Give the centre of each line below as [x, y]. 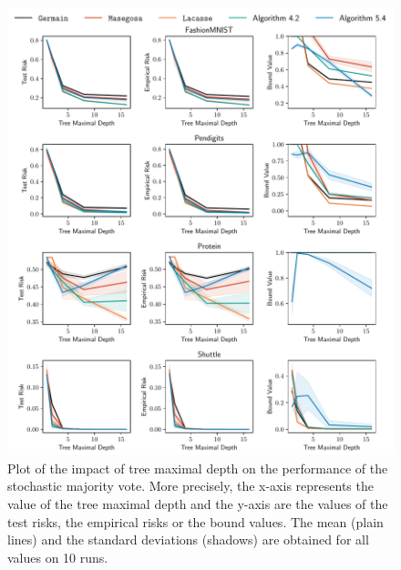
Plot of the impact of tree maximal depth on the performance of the [198, 468]
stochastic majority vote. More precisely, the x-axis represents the [190, 486]
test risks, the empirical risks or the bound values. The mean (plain [195, 521]
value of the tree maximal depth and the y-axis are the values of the [198, 504]
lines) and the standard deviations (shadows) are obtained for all [188, 539]
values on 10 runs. [58, 557]
